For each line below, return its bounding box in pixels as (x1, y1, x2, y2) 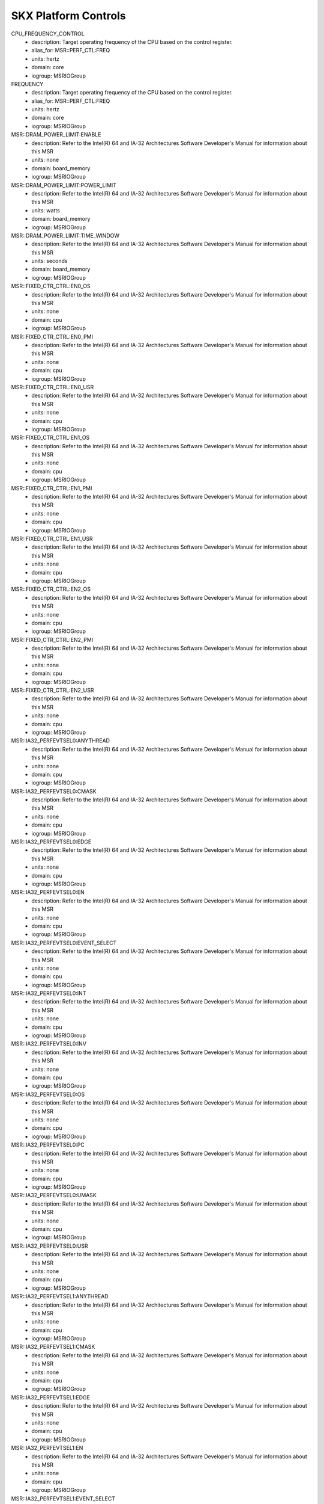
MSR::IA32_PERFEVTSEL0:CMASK (11, 787, 97, 795)
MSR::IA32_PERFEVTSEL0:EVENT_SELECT (11, 939, 117, 946)
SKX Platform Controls (11, 9, 126, 22)
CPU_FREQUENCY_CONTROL (11, 30, 85, 37)
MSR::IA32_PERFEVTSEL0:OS (11, 1091, 85, 1098)
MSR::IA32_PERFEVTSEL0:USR (11, 1242, 88, 1250)
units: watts (31, 206, 60, 214)
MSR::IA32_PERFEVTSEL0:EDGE (11, 838, 92, 845)
